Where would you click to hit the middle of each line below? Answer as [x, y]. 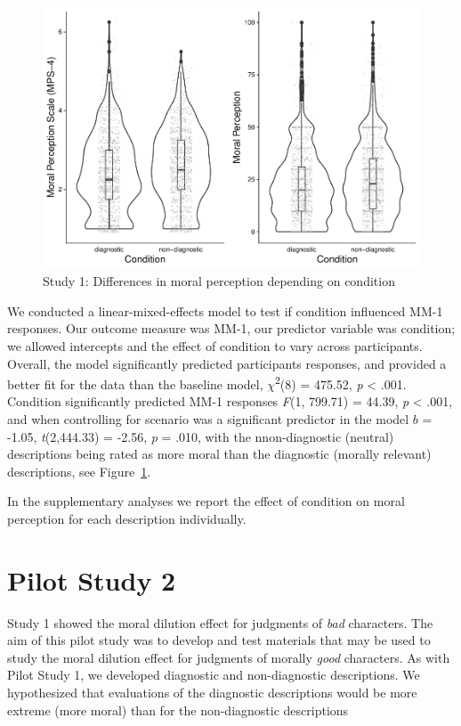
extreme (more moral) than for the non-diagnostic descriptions [178, 710]
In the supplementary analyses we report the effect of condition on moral [206, 501]
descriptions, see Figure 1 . [79, 471]
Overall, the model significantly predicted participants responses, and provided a [227, 363]
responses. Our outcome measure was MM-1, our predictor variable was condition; [231, 328]
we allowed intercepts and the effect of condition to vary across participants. [215, 345]
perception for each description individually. [127, 518]
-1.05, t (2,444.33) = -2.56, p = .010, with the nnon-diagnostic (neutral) [201, 436]
